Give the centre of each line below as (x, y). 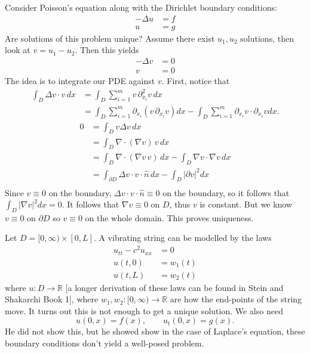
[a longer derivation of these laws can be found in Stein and (174, 287)
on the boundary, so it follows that (226, 192)
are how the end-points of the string (236, 299)
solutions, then (267, 38)
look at (18, 50)
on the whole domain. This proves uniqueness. (169, 217)
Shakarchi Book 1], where (52, 299)
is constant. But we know (246, 204)
